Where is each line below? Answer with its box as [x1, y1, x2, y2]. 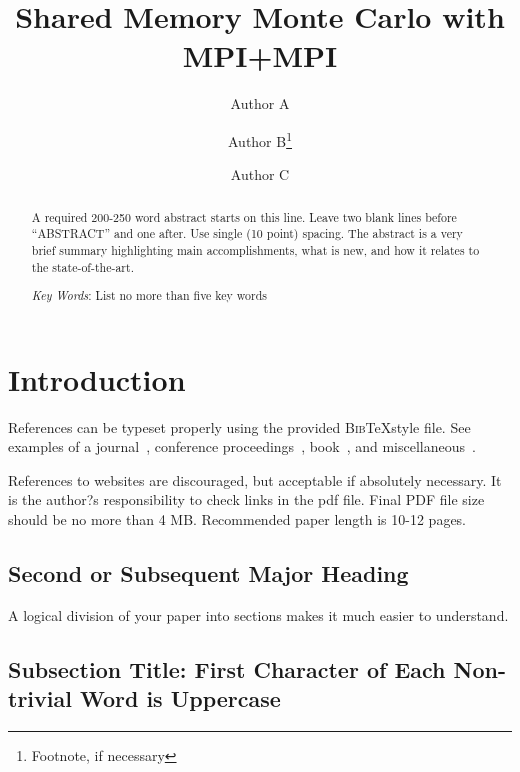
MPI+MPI [182, 35, 338, 76]
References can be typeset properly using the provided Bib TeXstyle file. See [8, 416, 471, 437]
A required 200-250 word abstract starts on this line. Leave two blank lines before [31, 208, 457, 225]
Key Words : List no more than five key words [31, 287, 267, 304]
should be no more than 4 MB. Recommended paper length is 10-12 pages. [8, 509, 467, 530]
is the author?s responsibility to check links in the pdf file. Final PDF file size [8, 489, 485, 510]
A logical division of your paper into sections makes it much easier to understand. [8, 604, 509, 625]
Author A [230, 93, 290, 114]
